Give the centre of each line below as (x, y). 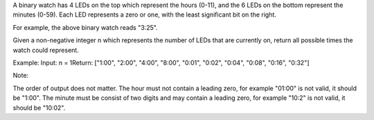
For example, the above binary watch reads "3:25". (86, 27)
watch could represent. (46, 50)
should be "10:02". (39, 108)
